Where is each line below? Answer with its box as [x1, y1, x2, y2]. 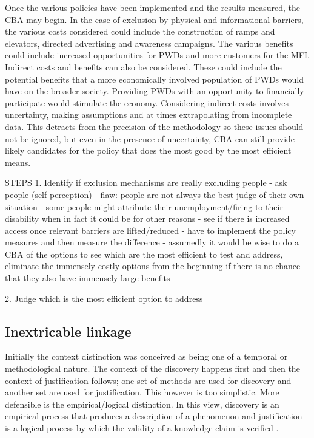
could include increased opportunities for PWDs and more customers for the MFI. [5, 49, 310, 61]
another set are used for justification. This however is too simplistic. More [5, 386, 279, 399]
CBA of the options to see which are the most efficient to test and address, [5, 247, 283, 260]
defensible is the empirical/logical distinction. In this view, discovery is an [5, 397, 279, 410]
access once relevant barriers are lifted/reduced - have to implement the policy [5, 224, 296, 236]
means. [5, 156, 31, 168]
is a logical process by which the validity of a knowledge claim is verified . [5, 422, 279, 434]
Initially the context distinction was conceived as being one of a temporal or [5, 350, 288, 363]
